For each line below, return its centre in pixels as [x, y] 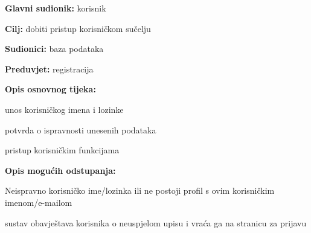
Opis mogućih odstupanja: [60, 170]
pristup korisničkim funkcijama [62, 150]
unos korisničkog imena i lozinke [64, 109]
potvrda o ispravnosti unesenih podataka [81, 129]
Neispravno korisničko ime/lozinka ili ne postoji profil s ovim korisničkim [140, 190]
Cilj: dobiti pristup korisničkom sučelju [78, 28]
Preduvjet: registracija [49, 69]
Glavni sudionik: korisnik [56, 8]
